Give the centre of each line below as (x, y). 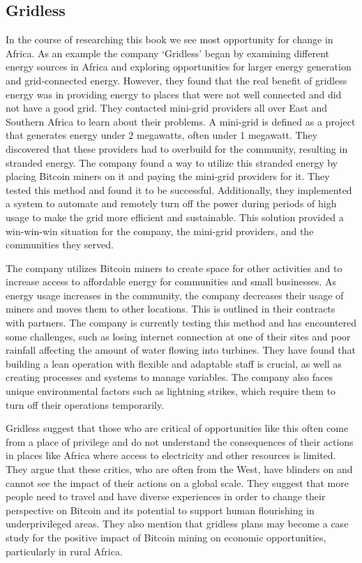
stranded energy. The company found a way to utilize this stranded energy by (172, 162)
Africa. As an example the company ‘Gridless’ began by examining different (168, 53)
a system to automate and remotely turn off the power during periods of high (171, 203)
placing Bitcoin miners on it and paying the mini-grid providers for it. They (168, 176)
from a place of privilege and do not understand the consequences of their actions (180, 441)
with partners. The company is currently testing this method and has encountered (181, 323)
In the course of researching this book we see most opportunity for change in (169, 39)
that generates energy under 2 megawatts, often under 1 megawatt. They (162, 135)
